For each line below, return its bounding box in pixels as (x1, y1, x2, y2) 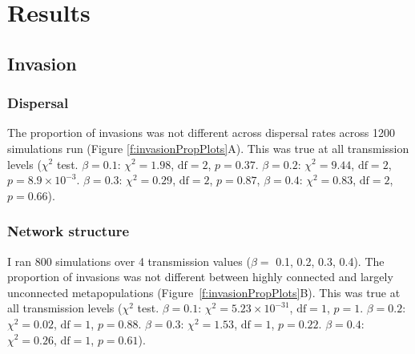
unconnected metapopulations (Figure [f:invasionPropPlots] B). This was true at (7, 284, 401, 300)
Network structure (7, 221, 130, 241)
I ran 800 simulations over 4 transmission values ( (7, 252, 251, 269)
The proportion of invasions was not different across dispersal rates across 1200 (7, 124, 396, 141)
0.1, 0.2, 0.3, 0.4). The (276, 252, 385, 269)
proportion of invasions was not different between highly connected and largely (7, 268, 393, 285)
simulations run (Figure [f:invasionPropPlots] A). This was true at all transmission (7, 139, 409, 156)
